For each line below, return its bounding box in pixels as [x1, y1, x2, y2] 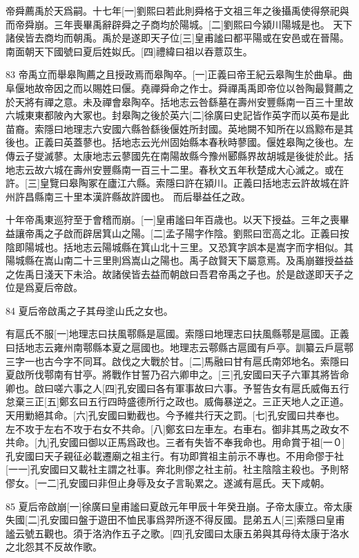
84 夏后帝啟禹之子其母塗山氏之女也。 [6, 303, 173, 317]
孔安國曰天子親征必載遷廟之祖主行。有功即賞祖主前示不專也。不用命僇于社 [6, 448, 344, 463]
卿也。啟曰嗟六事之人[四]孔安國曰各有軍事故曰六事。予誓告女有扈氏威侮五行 [6, 380, 349, 395]
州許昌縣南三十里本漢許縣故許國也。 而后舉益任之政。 [6, 189, 251, 203]
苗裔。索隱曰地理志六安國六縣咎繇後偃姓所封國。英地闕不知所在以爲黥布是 [6, 121, 344, 136]
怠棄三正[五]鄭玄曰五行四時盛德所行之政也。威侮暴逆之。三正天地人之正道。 [6, 394, 349, 409]
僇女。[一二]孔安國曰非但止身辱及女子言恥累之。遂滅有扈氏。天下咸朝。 [6, 476, 330, 490]
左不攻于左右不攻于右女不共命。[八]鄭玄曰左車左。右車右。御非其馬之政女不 [6, 421, 349, 436]
